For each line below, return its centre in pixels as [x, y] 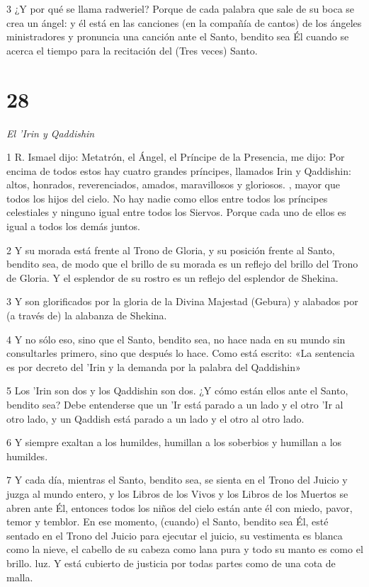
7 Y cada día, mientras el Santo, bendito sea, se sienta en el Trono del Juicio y [177, 480]
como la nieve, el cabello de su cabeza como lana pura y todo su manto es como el [185, 549]
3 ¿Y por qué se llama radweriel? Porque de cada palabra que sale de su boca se [181, 8]
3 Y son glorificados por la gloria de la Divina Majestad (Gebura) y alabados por [182, 301]
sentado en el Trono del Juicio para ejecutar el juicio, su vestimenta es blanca [175, 535]
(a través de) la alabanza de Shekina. [87, 315]
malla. [20, 577]
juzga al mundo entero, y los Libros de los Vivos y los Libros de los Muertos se [177, 493]
